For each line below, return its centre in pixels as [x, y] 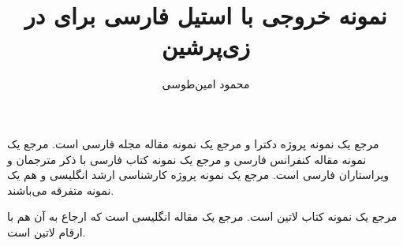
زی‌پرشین [206, 46]
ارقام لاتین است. [47, 231]
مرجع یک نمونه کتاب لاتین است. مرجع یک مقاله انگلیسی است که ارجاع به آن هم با [202, 216]
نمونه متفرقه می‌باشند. [61, 190]
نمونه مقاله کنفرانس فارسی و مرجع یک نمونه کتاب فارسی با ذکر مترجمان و [187, 159]
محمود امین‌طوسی [206, 84]
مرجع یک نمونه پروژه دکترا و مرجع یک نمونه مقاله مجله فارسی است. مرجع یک [193, 143]
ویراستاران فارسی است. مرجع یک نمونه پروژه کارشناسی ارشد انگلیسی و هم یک [198, 175]
